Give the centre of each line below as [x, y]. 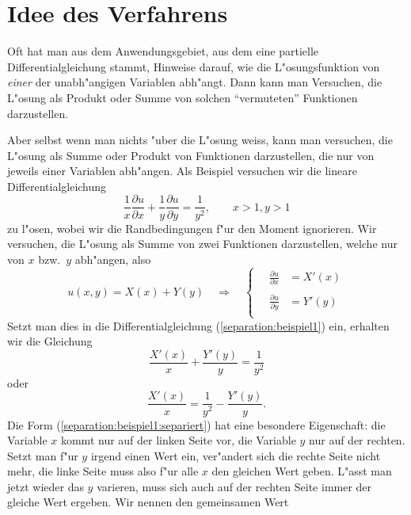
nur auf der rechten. [357, 440]
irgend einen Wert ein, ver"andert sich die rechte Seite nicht [236, 455]
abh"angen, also [113, 259]
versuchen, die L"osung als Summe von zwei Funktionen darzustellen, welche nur [202, 244]
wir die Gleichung [50, 341]
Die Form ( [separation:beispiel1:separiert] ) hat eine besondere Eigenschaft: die [196, 424]
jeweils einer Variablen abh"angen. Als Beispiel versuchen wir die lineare [182, 171]
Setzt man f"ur [43, 455]
